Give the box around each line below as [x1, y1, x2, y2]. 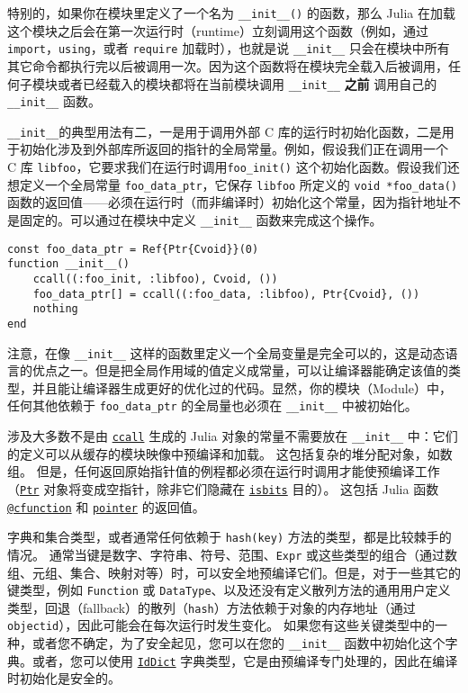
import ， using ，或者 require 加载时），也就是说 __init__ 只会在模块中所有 [7, 39, 450, 58]
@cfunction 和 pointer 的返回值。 [7, 497, 205, 516]
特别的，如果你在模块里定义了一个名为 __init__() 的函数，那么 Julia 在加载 [7, 4, 456, 22]
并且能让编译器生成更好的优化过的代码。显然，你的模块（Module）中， [31, 378, 452, 397]
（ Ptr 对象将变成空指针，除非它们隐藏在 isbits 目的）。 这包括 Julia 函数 [7, 479, 439, 498]
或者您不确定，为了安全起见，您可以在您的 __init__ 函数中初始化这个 [31, 634, 445, 652]
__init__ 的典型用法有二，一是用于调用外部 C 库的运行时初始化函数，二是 [7, 121, 442, 140]
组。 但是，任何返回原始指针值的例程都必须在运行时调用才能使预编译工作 [7, 462, 440, 481]
